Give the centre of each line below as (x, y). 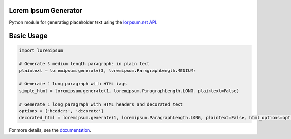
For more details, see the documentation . (50, 130)
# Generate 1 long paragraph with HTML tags (73, 84)
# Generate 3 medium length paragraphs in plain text (84, 64)
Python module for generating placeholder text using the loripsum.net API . (83, 22)
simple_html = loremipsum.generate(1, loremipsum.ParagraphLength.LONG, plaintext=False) (129, 91)
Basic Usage (28, 36)
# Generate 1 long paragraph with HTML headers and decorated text (101, 104)
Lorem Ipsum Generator (46, 10)
